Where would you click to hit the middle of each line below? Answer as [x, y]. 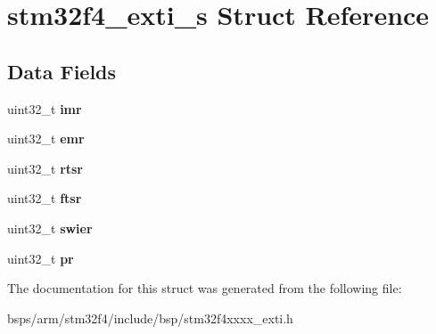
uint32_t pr [41, 258]
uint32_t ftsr [45, 198]
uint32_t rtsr [45, 168]
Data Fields [62, 71]
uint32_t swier [50, 228]
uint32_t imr [45, 108]
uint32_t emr [46, 138]
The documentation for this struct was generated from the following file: [205, 288]
